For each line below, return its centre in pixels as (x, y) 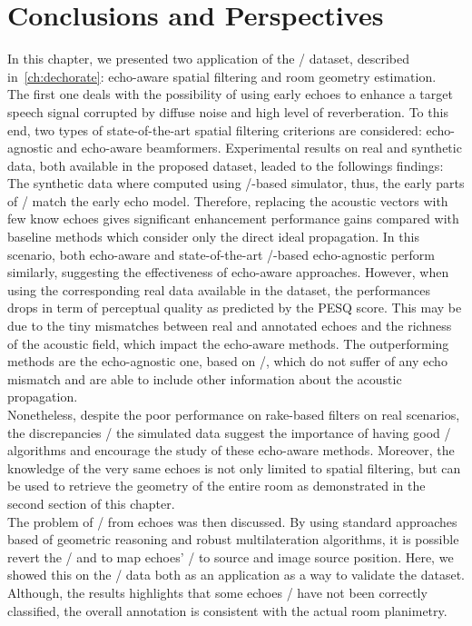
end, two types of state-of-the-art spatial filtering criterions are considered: (215, 129)
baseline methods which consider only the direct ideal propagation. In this (213, 237)
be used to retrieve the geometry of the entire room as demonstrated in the (216, 486)
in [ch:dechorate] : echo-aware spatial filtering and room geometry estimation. (222, 76)
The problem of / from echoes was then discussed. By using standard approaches (232, 521)
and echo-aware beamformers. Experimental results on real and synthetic (259, 148)
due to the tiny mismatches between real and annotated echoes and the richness (230, 326)
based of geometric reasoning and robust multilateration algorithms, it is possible (233, 539)
